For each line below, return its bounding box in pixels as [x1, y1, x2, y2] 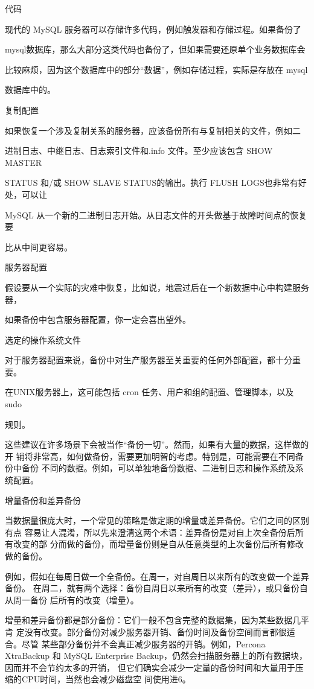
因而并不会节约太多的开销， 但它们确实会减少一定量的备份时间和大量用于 [5, 661, 295, 673]
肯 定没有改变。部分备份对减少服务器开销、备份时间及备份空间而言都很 [5, 625, 287, 638]
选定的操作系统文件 [5, 333, 81, 346]
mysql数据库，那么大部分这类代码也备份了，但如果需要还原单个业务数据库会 [5, 43, 306, 56]
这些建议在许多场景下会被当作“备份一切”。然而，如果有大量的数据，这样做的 [5, 438, 309, 451]
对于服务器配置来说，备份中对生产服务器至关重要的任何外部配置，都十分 [5, 354, 292, 366]
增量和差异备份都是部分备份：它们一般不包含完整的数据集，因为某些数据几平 [5, 614, 309, 626]
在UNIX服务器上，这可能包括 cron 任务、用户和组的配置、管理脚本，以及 [5, 386, 294, 398]
